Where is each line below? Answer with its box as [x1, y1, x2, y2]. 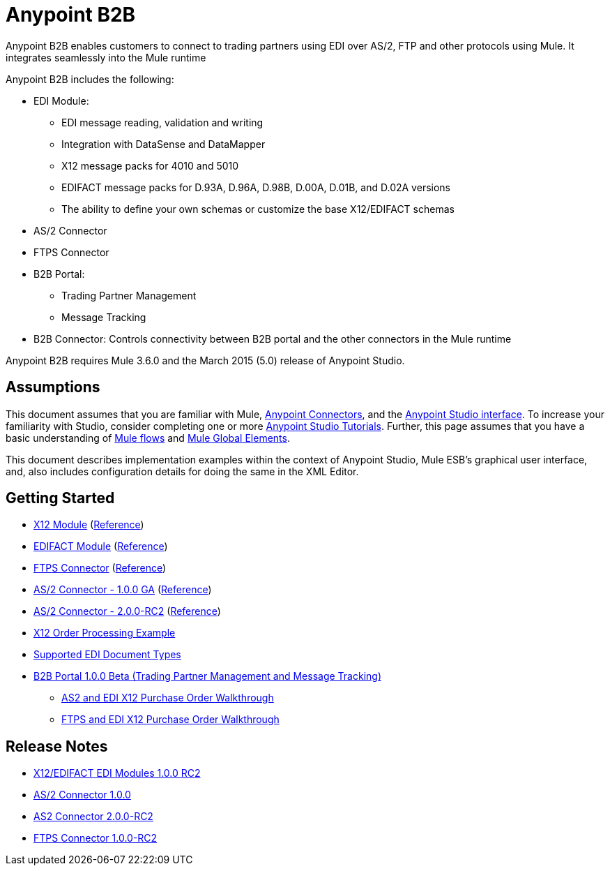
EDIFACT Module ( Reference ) [33, 540, 168, 553]
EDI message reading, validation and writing [61, 116, 264, 128]
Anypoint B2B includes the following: [6, 73, 174, 85]
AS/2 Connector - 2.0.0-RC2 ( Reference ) [33, 605, 221, 618]
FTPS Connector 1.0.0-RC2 [33, 832, 158, 844]
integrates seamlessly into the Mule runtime [6, 51, 206, 64]
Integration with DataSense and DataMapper [61, 137, 266, 150]
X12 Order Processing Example [33, 627, 176, 639]
